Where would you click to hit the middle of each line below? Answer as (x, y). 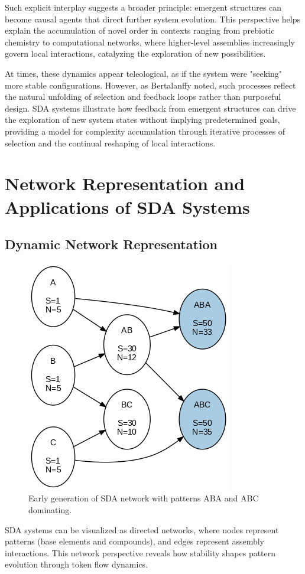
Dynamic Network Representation (111, 244)
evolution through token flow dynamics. (77, 564)
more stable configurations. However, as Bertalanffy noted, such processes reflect (150, 85)
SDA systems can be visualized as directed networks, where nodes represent (142, 529)
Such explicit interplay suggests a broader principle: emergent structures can (143, 7)
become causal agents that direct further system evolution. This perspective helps (152, 19)
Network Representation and (125, 183)
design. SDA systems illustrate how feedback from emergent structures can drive (150, 108)
